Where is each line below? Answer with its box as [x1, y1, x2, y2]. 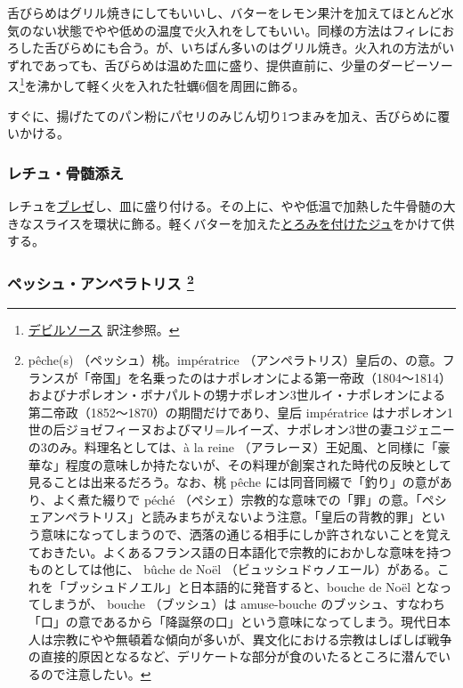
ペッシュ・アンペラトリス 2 [7, 270, 194, 295]
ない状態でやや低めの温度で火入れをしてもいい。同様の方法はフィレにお [31, 20, 455, 39]
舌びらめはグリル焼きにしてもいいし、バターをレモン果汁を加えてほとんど [7, 4, 442, 21]
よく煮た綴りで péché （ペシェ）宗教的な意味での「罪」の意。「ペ [53, 490, 435, 508]
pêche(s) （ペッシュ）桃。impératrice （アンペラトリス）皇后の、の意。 [28, 351, 443, 369]
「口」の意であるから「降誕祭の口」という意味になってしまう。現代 [28, 611, 426, 630]
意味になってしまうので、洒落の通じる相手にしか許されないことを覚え [40, 525, 451, 544]
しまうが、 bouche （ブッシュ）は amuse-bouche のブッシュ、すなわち [40, 595, 445, 613]
